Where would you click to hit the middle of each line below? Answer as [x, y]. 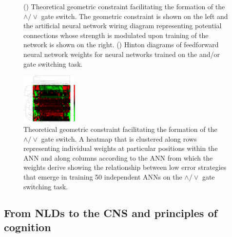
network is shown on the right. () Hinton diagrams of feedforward [121, 45]
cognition [28, 227]
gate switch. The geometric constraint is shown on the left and [135, 16]
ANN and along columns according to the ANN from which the [118, 157]
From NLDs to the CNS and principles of [111, 212]
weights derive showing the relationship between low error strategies [125, 167]
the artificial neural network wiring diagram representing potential [123, 26]
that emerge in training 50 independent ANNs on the [103, 176]
